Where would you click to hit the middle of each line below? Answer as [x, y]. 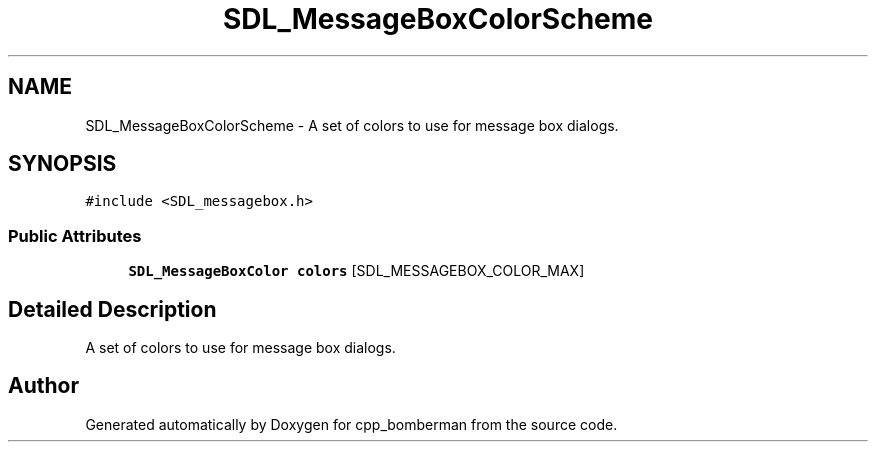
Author [43, 386]
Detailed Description [112, 309]
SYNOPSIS [62, 164]
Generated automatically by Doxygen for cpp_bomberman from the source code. [351, 424]
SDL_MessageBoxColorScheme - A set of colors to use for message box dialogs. [352, 125]
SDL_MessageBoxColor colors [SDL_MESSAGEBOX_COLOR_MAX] [356, 271]
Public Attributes [75, 235]
